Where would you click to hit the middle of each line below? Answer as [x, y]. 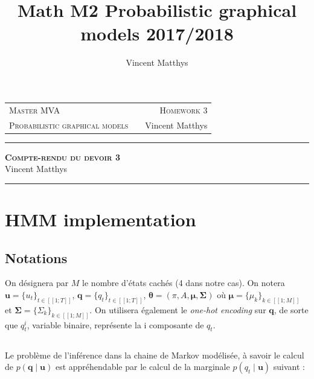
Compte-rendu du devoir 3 [63, 157]
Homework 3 [184, 110]
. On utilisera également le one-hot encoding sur [178, 309]
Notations [36, 257]
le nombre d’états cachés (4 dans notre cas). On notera [184, 283]
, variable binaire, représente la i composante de [115, 324]
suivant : [289, 367]
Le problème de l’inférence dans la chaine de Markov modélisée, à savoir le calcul [155, 355]
